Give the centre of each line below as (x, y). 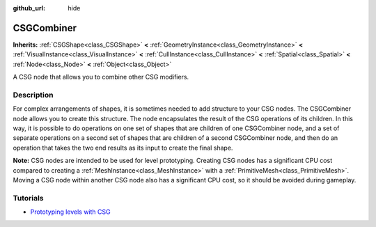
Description (33, 95)
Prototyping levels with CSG (70, 212)
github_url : (29, 8)
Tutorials (29, 198)
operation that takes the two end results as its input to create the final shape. (123, 148)
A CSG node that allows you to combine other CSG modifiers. (101, 77)
